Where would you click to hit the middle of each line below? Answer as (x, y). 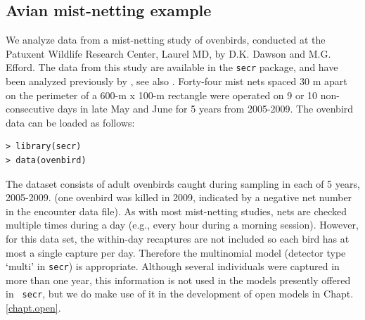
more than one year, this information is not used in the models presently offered (178, 280)
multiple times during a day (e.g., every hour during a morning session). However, (182, 225)
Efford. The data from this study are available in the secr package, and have (172, 67)
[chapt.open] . (33, 308)
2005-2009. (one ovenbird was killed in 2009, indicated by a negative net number (179, 197)
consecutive (30, 109)
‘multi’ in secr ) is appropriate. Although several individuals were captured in (173, 266)
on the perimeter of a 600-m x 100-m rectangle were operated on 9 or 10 (162, 95)
